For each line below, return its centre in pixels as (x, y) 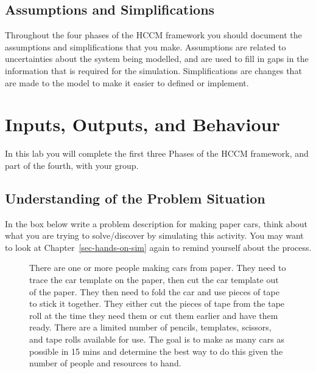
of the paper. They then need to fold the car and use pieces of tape (154, 291)
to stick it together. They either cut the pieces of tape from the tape (157, 303)
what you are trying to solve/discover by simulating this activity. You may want (154, 235)
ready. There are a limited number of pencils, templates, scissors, (150, 327)
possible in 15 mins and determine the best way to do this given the (156, 351)
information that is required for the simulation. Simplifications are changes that (153, 70)
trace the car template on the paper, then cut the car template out (154, 280)
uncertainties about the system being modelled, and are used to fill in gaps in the (157, 59)
